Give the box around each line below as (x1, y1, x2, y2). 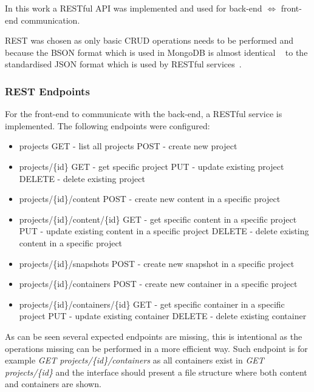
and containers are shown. (5, 377, 101, 390)
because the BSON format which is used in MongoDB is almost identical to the (5, 46, 308, 58)
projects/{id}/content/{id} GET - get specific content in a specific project (19, 212, 297, 225)
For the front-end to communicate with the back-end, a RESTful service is (5, 107, 282, 120)
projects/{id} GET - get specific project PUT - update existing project (19, 160, 284, 172)
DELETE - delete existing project (19, 172, 145, 184)
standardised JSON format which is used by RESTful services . (5, 58, 242, 70)
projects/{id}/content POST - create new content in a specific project (19, 192, 281, 205)
